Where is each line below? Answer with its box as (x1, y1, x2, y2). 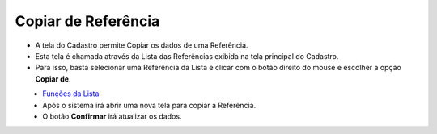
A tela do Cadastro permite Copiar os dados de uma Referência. (35, 40, 248, 50)
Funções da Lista (42, 89, 100, 98)
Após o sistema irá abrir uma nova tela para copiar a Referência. (42, 100, 257, 110)
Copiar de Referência (15, 12, 160, 30)
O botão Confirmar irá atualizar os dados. (42, 111, 182, 121)
